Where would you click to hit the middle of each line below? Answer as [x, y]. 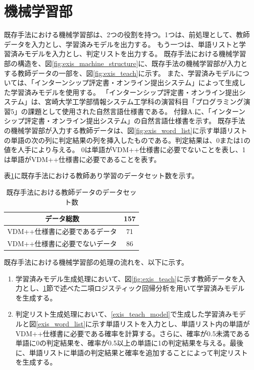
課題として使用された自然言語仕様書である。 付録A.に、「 [120, 111]
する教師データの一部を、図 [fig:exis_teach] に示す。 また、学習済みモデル [120, 73]
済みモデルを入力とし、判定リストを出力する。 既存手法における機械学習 [128, 54]
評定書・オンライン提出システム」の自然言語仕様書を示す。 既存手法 [135, 121]
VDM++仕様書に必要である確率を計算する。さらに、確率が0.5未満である [133, 333]
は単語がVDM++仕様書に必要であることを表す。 [82, 159]
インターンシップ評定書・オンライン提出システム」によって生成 [137, 82]
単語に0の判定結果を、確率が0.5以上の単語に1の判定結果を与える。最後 [129, 343]
